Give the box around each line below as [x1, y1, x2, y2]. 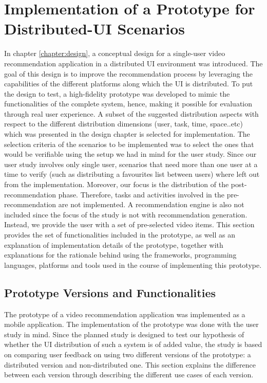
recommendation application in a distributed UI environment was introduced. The [4, 58, 263, 68]
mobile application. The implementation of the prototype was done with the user [4, 319, 259, 330]
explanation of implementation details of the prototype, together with [4, 239, 223, 250]
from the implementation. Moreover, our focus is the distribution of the [4, 179, 229, 190]
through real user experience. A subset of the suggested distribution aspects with [4, 108, 259, 119]
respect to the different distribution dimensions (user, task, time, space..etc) [4, 118, 243, 129]
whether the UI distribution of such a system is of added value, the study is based [4, 339, 262, 350]
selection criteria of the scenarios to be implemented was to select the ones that [4, 138, 254, 149]
